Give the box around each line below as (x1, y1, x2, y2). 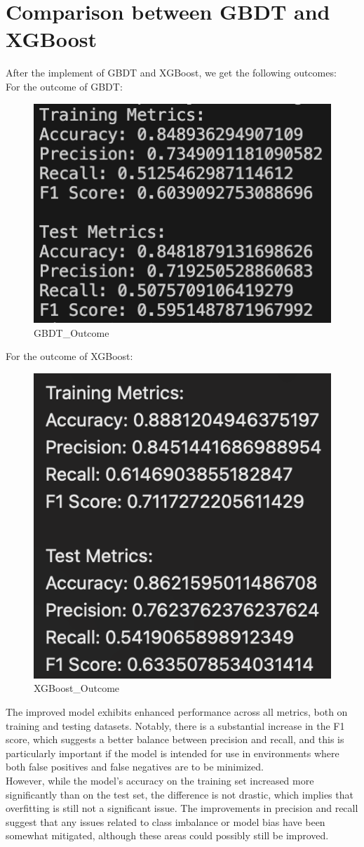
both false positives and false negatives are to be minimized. (6, 759, 264, 774)
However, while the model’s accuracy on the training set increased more (6, 773, 314, 787)
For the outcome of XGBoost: (6, 349, 133, 364)
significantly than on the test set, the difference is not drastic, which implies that (6, 787, 353, 801)
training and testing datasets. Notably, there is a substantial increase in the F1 (6, 718, 345, 733)
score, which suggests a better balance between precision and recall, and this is (6, 732, 344, 747)
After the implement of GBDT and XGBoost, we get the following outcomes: (6, 65, 337, 80)
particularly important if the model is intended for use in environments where (6, 745, 339, 760)
